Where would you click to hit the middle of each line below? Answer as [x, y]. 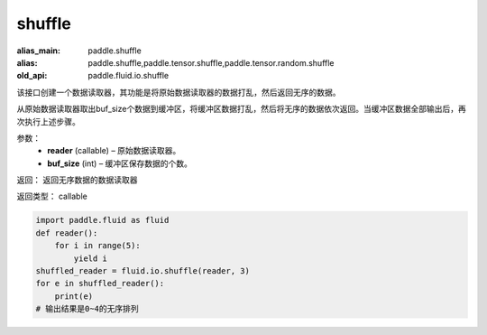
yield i [91, 258]
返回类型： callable [52, 196]
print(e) [74, 296]
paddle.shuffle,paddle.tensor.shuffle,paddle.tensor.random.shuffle [211, 62]
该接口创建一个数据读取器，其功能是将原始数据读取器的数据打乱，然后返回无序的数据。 [179, 92]
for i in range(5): [98, 246]
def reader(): [67, 233]
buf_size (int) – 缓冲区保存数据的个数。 [120, 163]
